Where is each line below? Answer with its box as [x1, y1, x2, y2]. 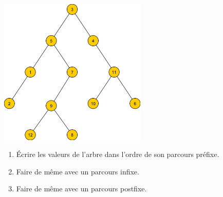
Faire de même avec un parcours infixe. [16, 166, 139, 176]
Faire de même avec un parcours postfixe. [16, 183, 147, 194]
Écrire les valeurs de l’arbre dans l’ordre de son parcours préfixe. [16, 149, 219, 160]
